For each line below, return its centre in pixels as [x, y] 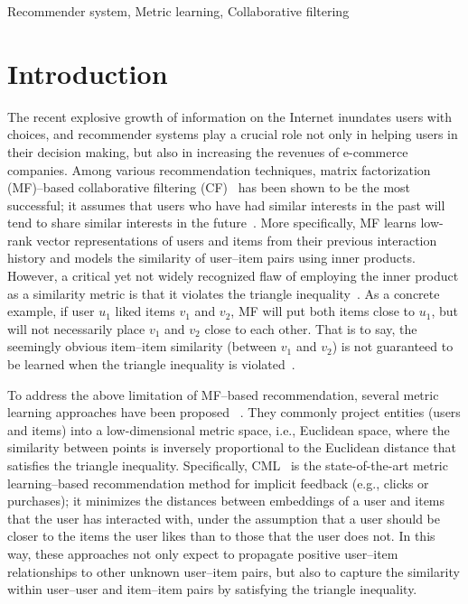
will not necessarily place [76, 328]
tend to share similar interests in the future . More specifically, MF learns [212, 223]
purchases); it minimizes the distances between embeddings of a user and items [226, 501]
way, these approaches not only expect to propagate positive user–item [203, 553]
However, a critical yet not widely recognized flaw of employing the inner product [233, 276]
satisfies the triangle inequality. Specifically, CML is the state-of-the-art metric [228, 465]
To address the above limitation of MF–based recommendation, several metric [223, 394]
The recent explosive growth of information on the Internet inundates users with [230, 116]
